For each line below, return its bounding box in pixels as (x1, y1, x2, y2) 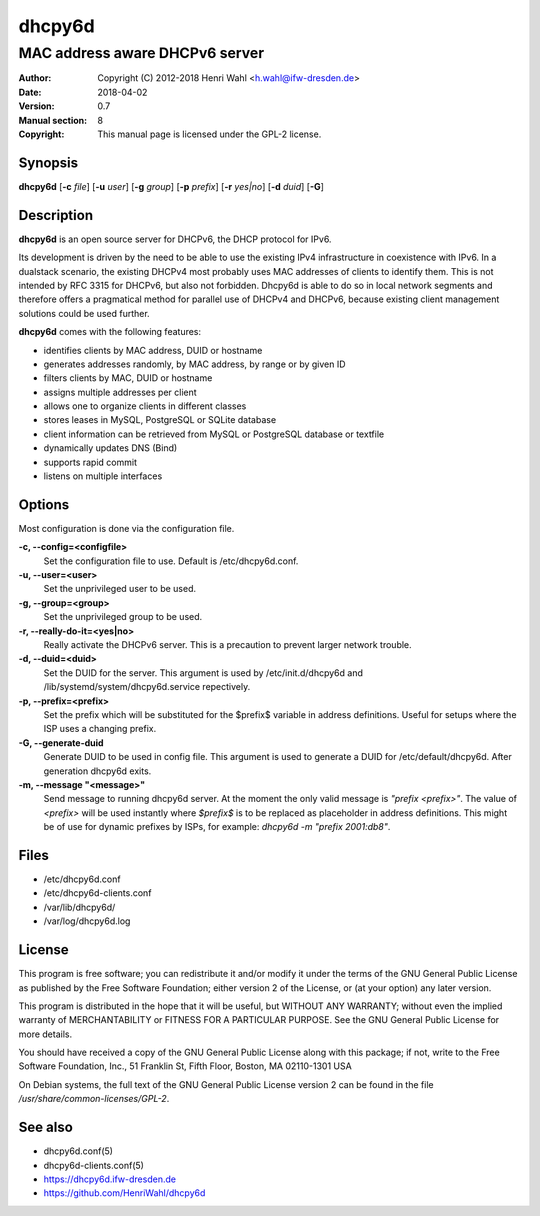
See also (18, 1119, 74, 1136)
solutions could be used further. (18, 307, 150, 319)
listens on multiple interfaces (43, 470, 163, 482)
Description (18, 206, 94, 224)
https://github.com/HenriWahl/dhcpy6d (43, 1187, 206, 1199)
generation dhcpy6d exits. (43, 765, 152, 777)
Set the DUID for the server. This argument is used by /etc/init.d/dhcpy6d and (43, 666, 364, 679)
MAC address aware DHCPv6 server (18, 44, 265, 62)
